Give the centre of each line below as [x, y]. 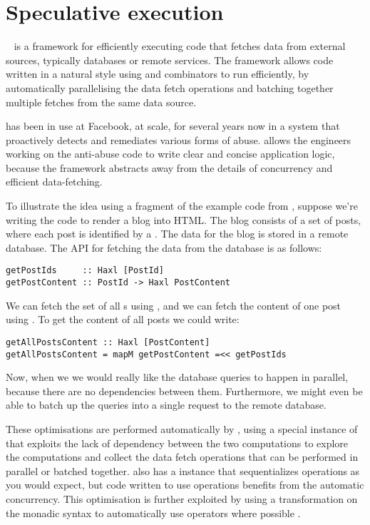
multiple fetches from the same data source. [101, 102]
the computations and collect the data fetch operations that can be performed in [182, 457]
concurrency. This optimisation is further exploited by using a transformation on [182, 499]
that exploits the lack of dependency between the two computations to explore [177, 443]
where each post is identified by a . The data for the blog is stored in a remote [177, 234]
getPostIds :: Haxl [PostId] [85, 271]
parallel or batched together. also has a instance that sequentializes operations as [183, 470]
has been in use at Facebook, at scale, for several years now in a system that [173, 126]
